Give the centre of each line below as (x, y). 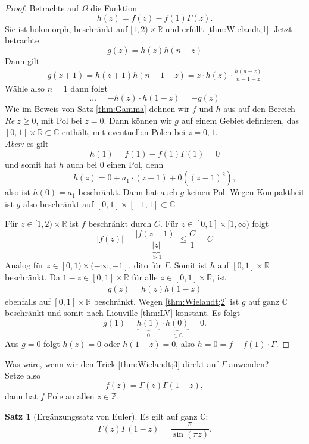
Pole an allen (71, 396)
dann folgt (89, 88)
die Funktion (114, 8)
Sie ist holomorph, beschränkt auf (66, 28)
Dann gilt (22, 60)
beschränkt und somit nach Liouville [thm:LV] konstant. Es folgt (123, 313)
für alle (145, 276)
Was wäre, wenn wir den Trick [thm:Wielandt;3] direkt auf (112, 363)
